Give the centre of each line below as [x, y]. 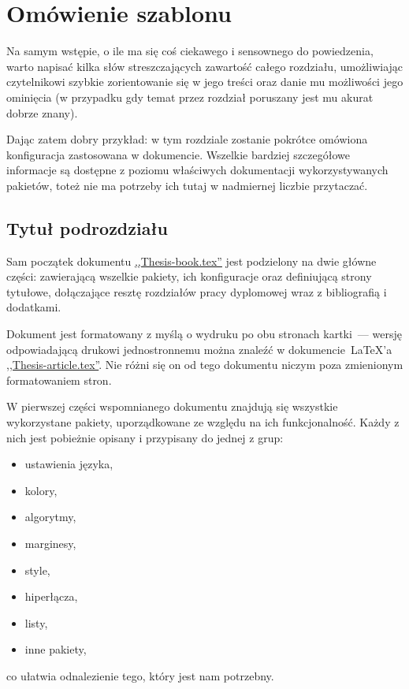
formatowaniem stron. [59, 380]
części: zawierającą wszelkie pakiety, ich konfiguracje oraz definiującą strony [189, 276]
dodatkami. [34, 307]
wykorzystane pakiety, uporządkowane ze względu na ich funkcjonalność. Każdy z [203, 422]
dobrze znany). [42, 112]
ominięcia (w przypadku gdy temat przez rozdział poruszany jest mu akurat [190, 97]
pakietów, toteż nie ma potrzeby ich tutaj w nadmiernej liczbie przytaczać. [187, 185]
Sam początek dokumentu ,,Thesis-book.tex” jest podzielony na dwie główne [191, 261]
